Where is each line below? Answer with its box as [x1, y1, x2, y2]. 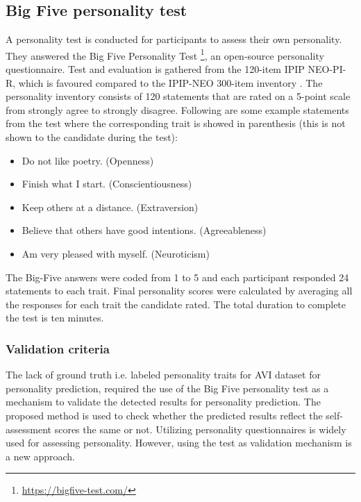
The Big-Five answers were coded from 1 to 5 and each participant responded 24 [6, 269, 349, 284]
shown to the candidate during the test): [6, 130, 178, 144]
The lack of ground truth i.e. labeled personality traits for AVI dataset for [6, 367, 321, 382]
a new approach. [6, 449, 75, 463]
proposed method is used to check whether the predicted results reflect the [6, 408, 323, 422]
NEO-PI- [308, 62, 346, 76]
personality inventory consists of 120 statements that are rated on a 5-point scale [6, 89, 351, 103]
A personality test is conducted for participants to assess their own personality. [6, 32, 342, 47]
